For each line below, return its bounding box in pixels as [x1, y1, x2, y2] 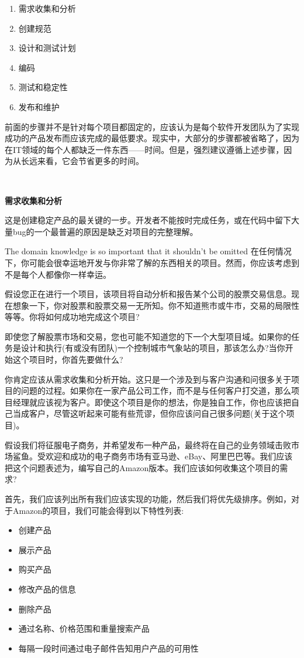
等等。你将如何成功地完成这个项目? [5, 311, 140, 323]
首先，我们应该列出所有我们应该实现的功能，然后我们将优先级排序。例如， [5, 493, 291, 504]
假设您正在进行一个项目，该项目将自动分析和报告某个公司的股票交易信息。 [5, 288, 291, 300]
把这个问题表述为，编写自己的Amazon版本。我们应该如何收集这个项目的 [5, 461, 280, 473]
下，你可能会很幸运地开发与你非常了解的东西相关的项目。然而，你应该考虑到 [5, 256, 299, 268]
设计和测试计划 [18, 42, 76, 54]
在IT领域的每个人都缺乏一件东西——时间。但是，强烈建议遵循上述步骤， [5, 143, 284, 155]
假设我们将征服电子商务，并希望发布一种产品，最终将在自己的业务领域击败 [5, 438, 291, 451]
